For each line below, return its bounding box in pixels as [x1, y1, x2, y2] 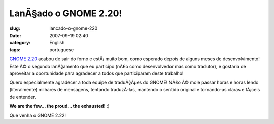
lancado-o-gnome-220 [49, 25, 98, 32]
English [49, 40, 65, 46]
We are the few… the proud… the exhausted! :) [9, 103, 110, 109]
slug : [9, 25, 20, 32]
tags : [9, 46, 21, 53]
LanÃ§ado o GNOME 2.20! [9, 8, 122, 19]
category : [9, 40, 31, 46]
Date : [9, 32, 21, 38]
